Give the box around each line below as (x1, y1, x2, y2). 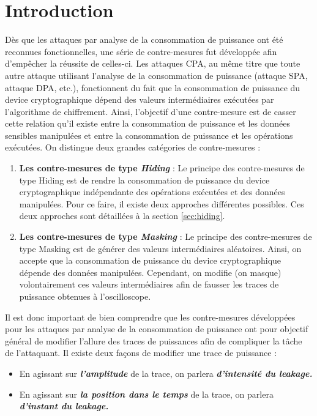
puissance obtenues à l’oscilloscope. (19, 290, 151, 302)
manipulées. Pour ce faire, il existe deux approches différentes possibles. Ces (19, 197, 304, 210)
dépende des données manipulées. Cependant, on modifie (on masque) (19, 266, 282, 278)
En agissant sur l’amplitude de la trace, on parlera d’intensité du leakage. (19, 366, 313, 379)
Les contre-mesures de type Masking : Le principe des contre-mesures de (19, 230, 312, 243)
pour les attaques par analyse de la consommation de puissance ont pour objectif (5, 322, 308, 335)
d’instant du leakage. (19, 399, 109, 412)
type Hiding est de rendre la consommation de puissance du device (19, 173, 270, 186)
